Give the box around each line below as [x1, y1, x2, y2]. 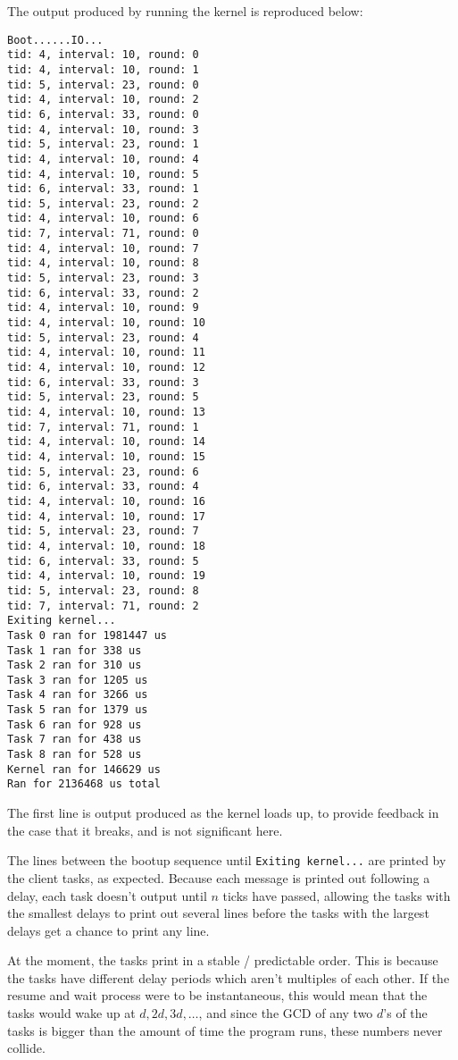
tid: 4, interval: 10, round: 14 [7, 435, 205, 449]
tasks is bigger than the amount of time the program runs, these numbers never [7, 1021, 443, 1039]
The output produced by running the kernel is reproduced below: [7, 2, 363, 20]
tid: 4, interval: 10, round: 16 [7, 494, 205, 508]
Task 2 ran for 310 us [7, 659, 142, 672]
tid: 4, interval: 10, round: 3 [7, 122, 199, 136]
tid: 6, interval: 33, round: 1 [7, 182, 199, 196]
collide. [7, 1039, 46, 1057]
